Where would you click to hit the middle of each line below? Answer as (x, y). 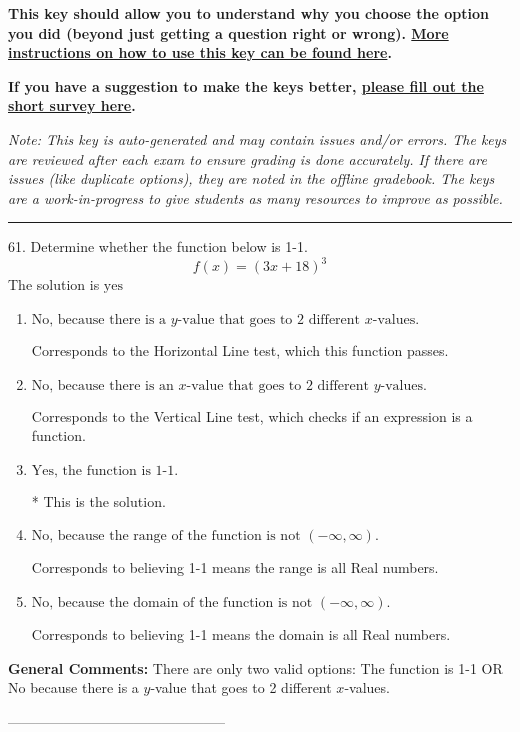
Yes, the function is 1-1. (105, 470)
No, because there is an (102, 385)
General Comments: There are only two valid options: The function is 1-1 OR (255, 667)
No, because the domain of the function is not (172, 603)
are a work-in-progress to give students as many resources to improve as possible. (255, 197)
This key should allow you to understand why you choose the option (249, 13)
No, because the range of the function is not (166, 536)
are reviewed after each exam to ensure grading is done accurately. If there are (247, 158)
